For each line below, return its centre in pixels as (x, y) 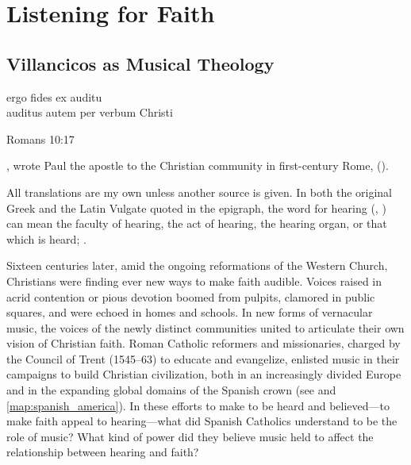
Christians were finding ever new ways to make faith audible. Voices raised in (194, 281)
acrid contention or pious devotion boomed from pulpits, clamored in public (191, 296)
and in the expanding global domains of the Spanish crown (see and (171, 390)
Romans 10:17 (40, 138)
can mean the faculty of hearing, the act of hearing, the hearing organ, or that (197, 223)
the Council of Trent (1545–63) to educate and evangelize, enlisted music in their (203, 358)
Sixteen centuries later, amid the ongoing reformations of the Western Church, (197, 265)
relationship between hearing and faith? (103, 452)
